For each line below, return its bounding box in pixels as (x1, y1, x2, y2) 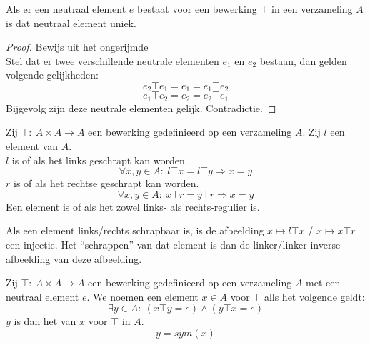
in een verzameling (271, 1, 353, 16)
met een (306, 275, 341, 290)
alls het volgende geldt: (264, 289, 365, 304)
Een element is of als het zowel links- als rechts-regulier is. (6, 199, 260, 214)
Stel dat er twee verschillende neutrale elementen (6, 53, 219, 68)
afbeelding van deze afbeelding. (6, 251, 142, 266)
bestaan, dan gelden (259, 53, 347, 68)
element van (6, 139, 59, 154)
